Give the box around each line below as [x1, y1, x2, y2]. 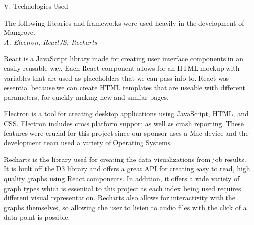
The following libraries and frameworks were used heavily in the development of [4, 17, 244, 28]
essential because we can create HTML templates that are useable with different [4, 82, 245, 93]
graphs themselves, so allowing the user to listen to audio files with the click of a [4, 202, 247, 212]
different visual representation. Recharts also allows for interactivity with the [4, 193, 235, 203]
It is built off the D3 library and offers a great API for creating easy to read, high [4, 163, 250, 174]
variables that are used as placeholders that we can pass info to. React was [4, 72, 229, 83]
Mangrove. [4, 27, 35, 37]
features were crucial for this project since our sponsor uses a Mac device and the [4, 128, 249, 138]
